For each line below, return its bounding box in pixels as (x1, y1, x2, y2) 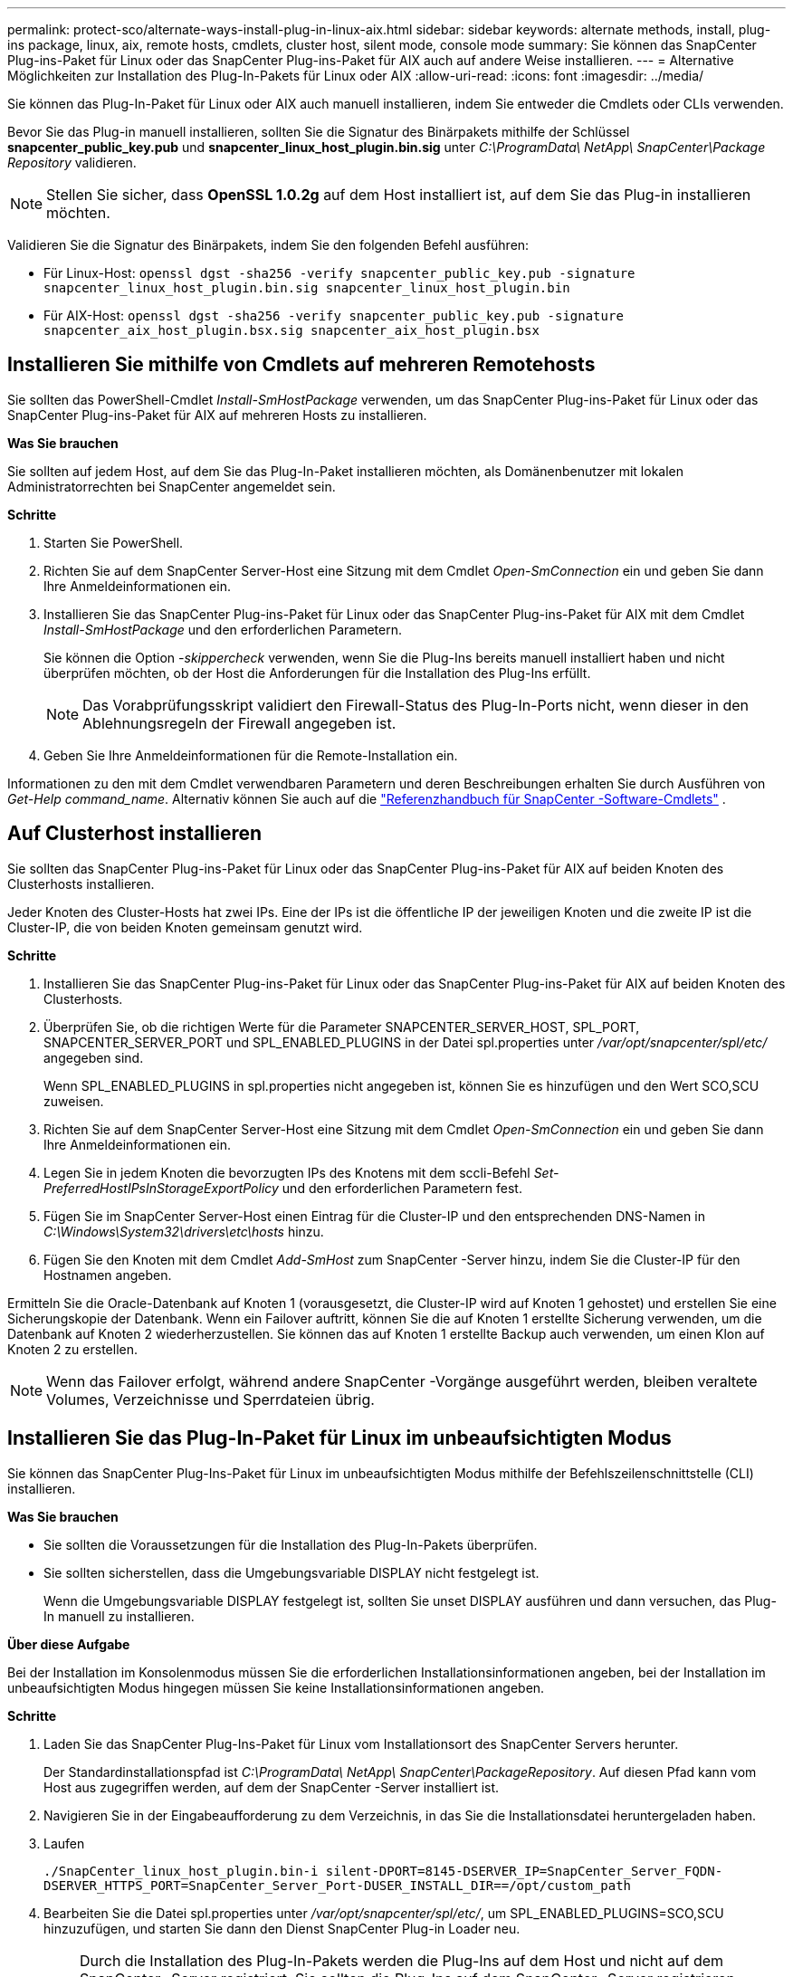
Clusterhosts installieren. (7, 875, 155, 892)
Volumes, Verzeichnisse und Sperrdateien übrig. (46, 1390, 375, 1409)
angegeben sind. (43, 1049, 144, 1065)
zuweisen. (43, 1093, 104, 1109)
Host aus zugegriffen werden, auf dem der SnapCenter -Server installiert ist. (43, 1779, 500, 1795)
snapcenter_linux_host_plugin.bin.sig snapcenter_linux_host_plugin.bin (43, 281, 570, 295)
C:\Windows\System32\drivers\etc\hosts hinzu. (43, 1223, 324, 1239)
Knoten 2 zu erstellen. (7, 1341, 138, 1357)
